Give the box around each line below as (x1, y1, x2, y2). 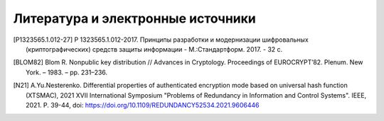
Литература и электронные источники (13, 11, 256, 26)
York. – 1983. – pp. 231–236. (26, 68, 108, 76)
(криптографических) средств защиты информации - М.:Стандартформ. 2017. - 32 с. (26, 45, 283, 53)
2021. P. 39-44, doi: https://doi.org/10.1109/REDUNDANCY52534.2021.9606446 (26, 100, 260, 109)
